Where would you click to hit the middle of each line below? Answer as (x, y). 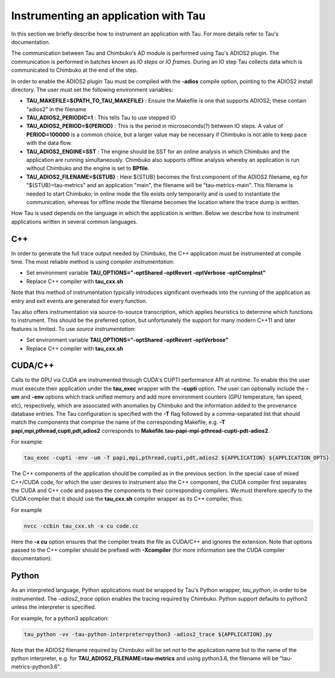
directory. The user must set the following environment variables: (92, 89)
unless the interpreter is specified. (54, 607)
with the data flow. (49, 143)
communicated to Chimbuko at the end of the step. (75, 70)
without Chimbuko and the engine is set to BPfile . (88, 168)
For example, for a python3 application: (60, 618)
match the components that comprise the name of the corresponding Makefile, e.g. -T (118, 422)
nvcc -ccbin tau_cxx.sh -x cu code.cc (81, 526)
